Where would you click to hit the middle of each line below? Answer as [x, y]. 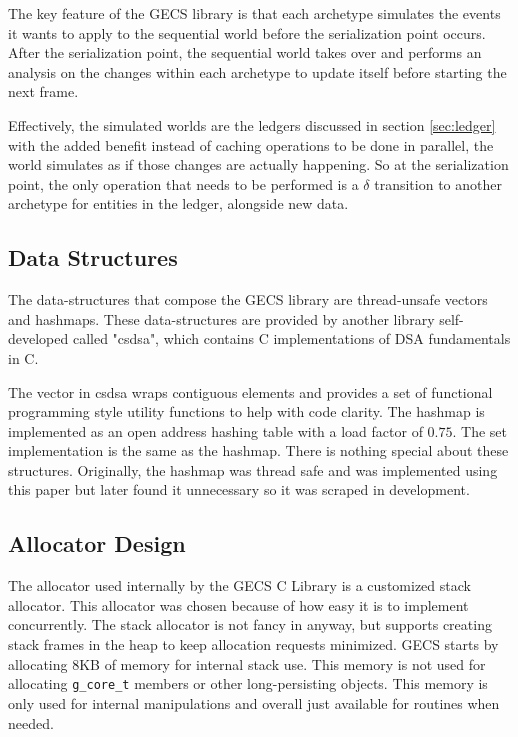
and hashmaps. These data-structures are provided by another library [221, 318]
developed [38, 338]
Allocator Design [97, 543]
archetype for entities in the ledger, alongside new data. [178, 203]
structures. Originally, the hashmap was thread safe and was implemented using [253, 469]
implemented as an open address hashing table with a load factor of [215, 430]
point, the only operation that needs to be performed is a [183, 183]
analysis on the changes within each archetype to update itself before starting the [257, 71]
